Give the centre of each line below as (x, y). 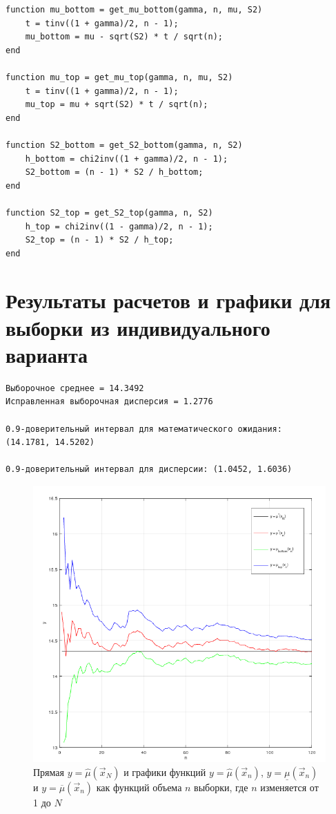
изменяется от (289, 787)
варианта (47, 354)
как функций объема (139, 787)
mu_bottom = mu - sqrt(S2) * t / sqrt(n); (124, 37)
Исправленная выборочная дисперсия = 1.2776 (109, 402)
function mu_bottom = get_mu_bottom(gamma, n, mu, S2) (134, 10)
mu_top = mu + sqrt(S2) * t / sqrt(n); (117, 105)
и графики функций (165, 772)
